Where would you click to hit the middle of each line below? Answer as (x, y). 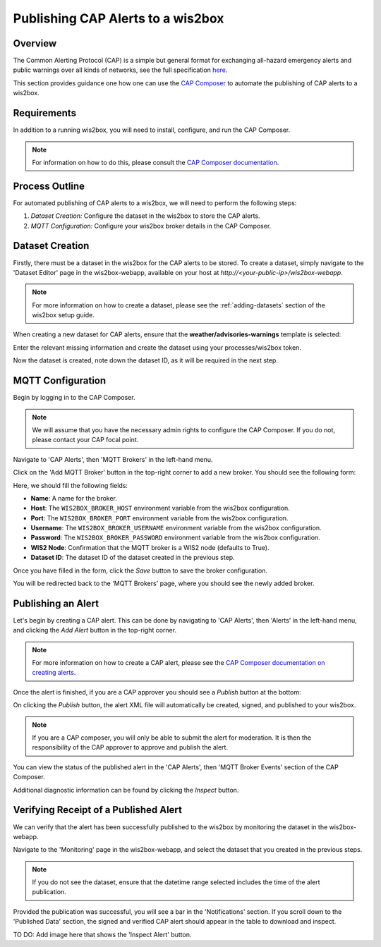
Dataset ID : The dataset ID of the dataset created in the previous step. (133, 558)
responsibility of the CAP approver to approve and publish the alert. (130, 747)
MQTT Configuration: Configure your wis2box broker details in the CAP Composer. (151, 226)
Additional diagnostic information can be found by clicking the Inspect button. (126, 790)
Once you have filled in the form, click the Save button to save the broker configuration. (140, 570)
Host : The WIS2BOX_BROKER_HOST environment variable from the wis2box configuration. (160, 508)
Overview (35, 43)
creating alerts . (54, 673)
